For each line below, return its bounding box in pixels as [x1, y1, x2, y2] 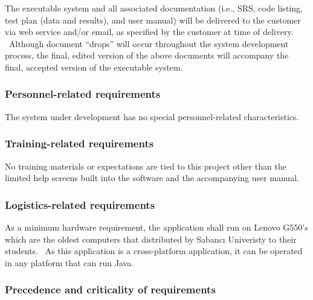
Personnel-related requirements [5, 86, 161, 101]
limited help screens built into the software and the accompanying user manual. [5, 171, 299, 184]
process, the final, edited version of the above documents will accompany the [5, 49, 289, 62]
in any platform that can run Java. [5, 256, 134, 269]
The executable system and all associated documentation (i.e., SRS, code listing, [5, 2, 303, 14]
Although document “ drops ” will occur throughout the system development [8, 37, 289, 49]
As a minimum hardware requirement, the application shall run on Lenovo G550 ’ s [5, 221, 308, 233]
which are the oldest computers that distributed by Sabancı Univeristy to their [5, 232, 297, 245]
